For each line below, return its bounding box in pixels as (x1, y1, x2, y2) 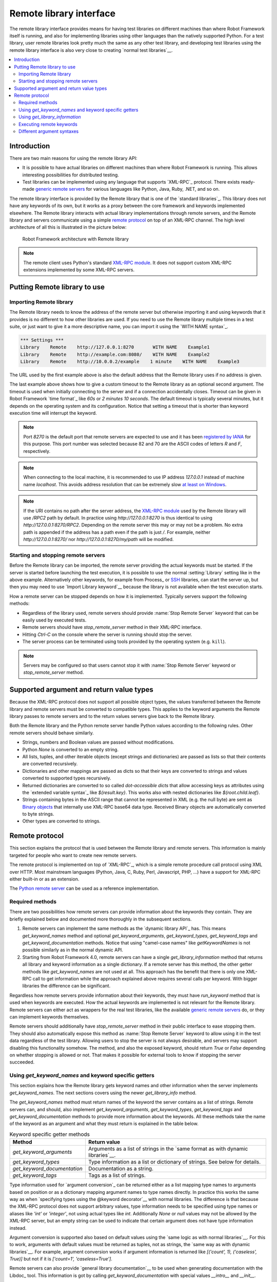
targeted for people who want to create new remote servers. (9, 852, 137, 858)
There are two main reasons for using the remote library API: (9, 155, 138, 161)
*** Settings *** (20, 337, 64, 343)
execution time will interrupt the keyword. (9, 410, 97, 416)
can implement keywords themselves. (9, 1013, 90, 1020)
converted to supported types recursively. (22, 775, 111, 782)
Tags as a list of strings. (88, 1172, 146, 1179)
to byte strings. (22, 811, 54, 817)
